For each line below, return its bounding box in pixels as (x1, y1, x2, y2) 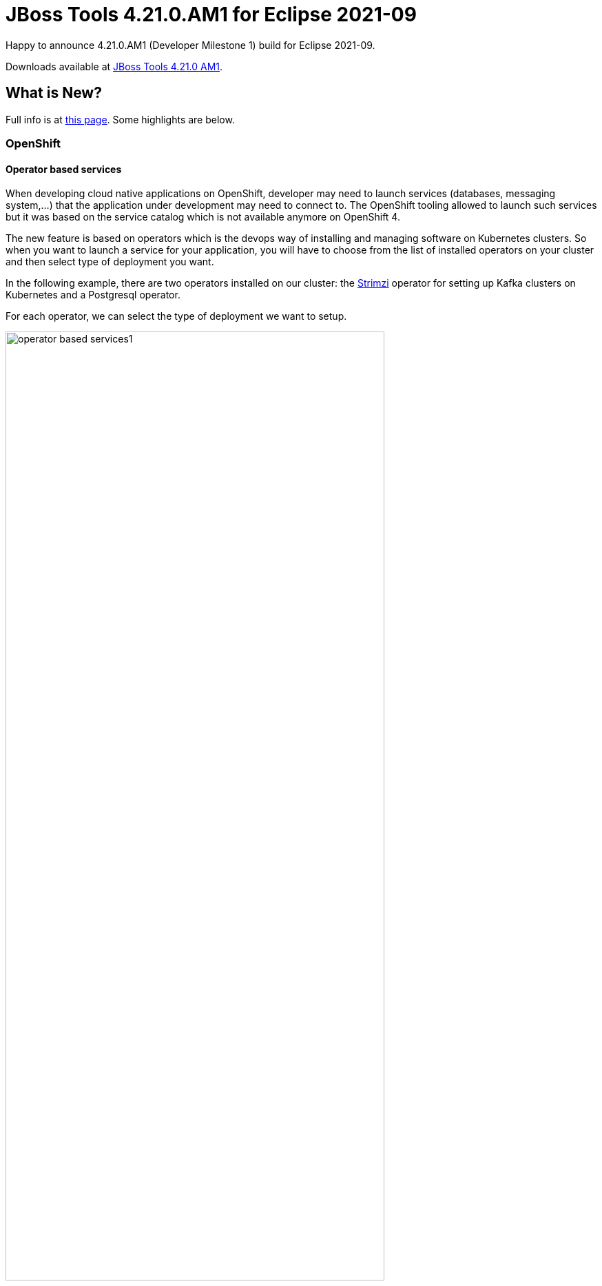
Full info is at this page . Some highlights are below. (6, 113, 235, 125)
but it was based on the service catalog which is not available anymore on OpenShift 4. (6, 211, 400, 223)
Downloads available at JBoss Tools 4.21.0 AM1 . (6, 60, 223, 72)
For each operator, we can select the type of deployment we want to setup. (6, 310, 347, 323)
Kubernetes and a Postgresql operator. (6, 289, 180, 301)
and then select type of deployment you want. (6, 256, 214, 268)
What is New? (6, 84, 102, 102)
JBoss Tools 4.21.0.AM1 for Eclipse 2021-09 (6, 3, 417, 26)
